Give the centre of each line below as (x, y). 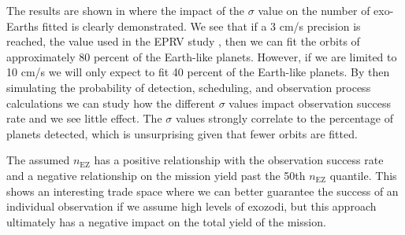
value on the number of (314, 10)
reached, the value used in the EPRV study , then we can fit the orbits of (183, 41)
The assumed (38, 160)
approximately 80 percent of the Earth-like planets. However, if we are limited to (202, 56)
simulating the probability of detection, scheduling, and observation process (189, 87)
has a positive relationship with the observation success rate (239, 160)
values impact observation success (310, 103)
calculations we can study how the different (111, 103)
